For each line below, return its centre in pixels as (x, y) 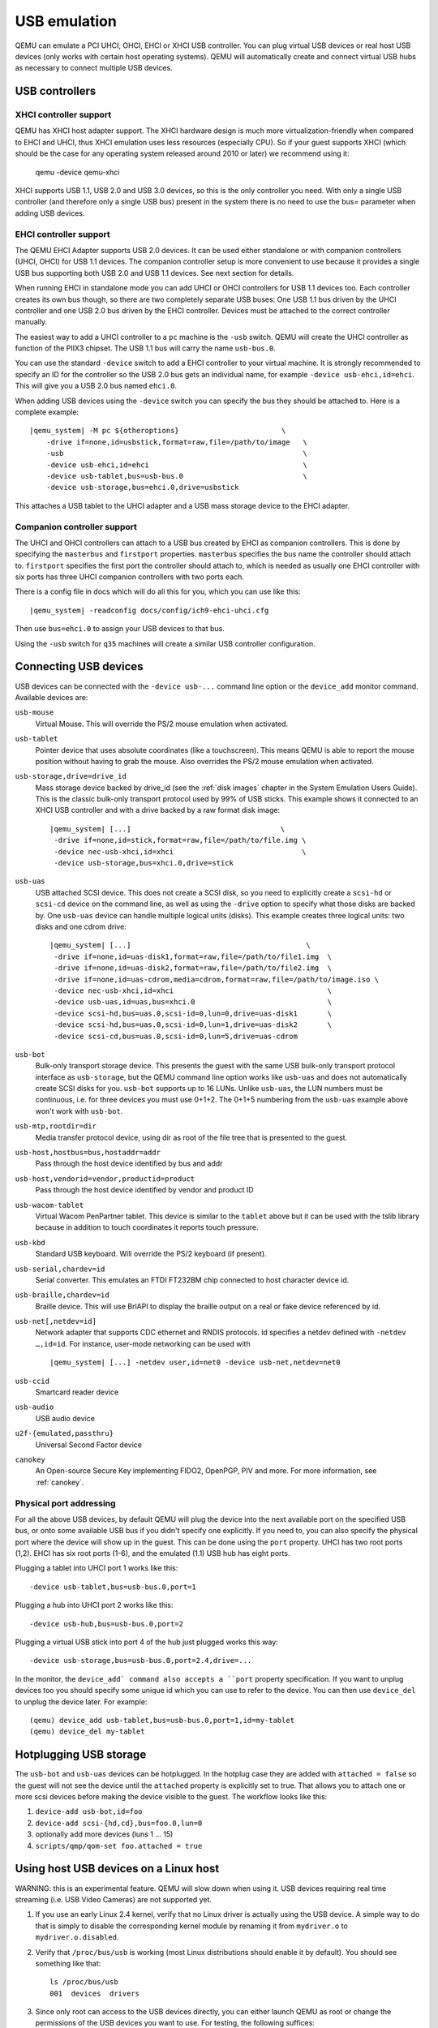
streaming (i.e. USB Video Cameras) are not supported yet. (114, 1899)
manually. (31, 322)
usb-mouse (34, 713)
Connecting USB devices (79, 666)
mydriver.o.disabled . (77, 1937)
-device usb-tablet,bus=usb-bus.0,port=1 (113, 1587)
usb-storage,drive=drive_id (71, 776)
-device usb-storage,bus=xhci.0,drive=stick (144, 863)
